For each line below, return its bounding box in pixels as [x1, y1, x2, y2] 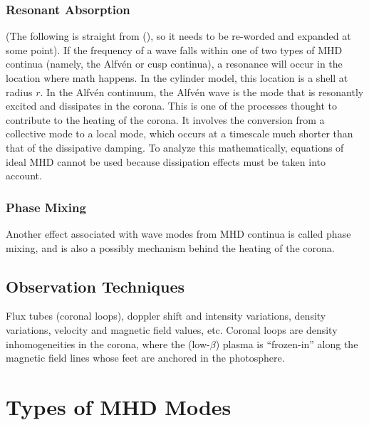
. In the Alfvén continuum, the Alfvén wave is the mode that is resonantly [40, 84, 364, 99]
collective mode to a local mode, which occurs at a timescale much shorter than [6, 126, 353, 141]
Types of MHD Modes [6, 392, 232, 421]
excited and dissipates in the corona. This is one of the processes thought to [6, 98, 337, 113]
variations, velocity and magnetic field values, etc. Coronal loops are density [6, 322, 338, 337]
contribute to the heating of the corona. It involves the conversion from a [6, 112, 325, 127]
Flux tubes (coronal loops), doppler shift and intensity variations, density [6, 308, 326, 323]
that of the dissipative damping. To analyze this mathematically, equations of [6, 140, 344, 154]
